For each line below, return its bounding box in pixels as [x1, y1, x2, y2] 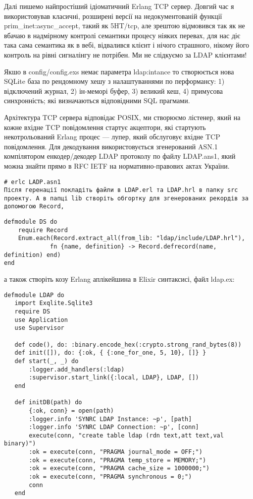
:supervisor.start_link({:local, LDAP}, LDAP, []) [29, 374, 199, 381]
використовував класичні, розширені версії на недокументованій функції [4, 10, 222, 21]
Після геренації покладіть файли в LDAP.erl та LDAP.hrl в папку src [4, 187, 238, 194]
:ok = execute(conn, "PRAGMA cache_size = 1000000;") [29, 465, 210, 472]
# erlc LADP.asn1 [4, 178, 61, 186]
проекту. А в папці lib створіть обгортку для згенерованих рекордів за [4, 194, 249, 202]
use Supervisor [14, 324, 64, 332]
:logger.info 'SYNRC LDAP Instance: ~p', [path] [29, 415, 192, 423]
